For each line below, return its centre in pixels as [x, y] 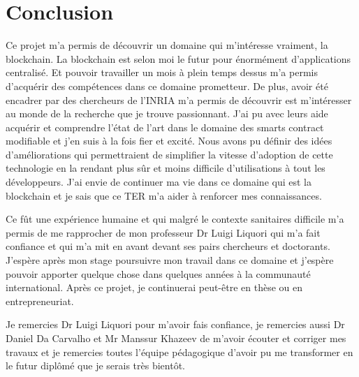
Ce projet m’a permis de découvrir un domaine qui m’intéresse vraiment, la [167, 45]
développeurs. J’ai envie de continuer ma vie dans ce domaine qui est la [159, 182]
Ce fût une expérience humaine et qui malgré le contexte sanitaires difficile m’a [175, 219]
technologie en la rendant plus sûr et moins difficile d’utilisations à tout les [166, 168]
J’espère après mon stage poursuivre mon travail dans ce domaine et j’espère [170, 260]
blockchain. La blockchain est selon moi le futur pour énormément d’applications [178, 58]
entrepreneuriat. [40, 301]
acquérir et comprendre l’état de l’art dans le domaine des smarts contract [165, 127]
